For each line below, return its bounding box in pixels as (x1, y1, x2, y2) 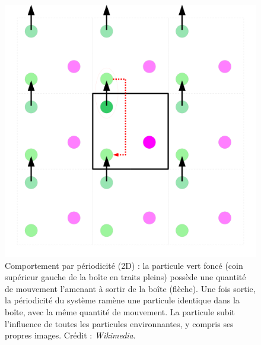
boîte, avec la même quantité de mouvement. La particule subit (5, 305, 235, 318)
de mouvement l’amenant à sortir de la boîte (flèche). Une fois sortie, (5, 282, 256, 294)
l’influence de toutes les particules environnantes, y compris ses (5, 317, 234, 330)
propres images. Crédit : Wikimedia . (5, 329, 136, 341)
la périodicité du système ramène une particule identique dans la (5, 294, 240, 306)
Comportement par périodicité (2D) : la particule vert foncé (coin (5, 259, 243, 271)
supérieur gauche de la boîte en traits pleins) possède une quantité (5, 271, 246, 283)
